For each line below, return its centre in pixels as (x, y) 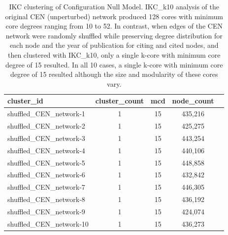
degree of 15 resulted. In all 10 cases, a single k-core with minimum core (114, 64)
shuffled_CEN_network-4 (46, 150)
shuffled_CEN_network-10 (48, 223)
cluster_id (25, 101)
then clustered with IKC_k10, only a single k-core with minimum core (114, 54)
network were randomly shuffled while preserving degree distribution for (114, 35)
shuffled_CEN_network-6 (46, 175)
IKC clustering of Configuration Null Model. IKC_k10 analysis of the (114, 6)
